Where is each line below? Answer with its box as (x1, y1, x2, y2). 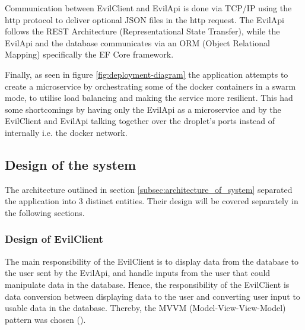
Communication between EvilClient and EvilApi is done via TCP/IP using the (5, 2, 292, 14)
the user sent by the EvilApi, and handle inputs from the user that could (5, 266, 271, 279)
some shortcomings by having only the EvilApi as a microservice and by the (5, 103, 281, 115)
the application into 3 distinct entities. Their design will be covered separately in (5, 195, 298, 207)
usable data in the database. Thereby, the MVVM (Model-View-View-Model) (5, 302, 286, 314)
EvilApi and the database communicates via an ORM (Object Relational (5, 36, 270, 49)
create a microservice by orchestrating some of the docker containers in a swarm (5, 80, 296, 92)
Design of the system (5, 155, 136, 173)
